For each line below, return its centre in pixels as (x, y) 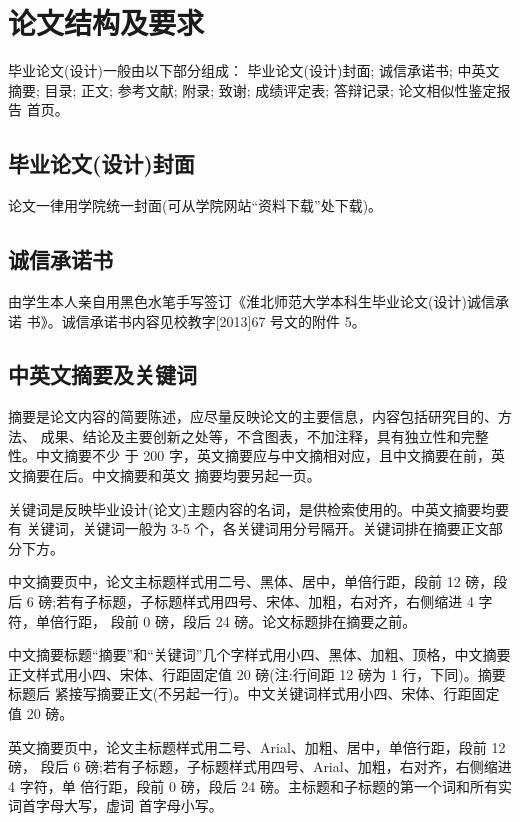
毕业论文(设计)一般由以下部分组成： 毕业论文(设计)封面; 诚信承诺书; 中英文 (254, 70)
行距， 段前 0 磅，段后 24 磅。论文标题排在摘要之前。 (240, 620)
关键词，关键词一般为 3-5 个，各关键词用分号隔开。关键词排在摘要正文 (257, 528)
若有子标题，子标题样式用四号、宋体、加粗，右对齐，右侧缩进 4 (265, 601)
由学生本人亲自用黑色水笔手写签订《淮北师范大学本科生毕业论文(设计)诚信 (251, 300)
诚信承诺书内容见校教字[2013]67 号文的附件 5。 (213, 320)
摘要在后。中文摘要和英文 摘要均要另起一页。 (171, 475)
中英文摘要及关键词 (102, 374)
